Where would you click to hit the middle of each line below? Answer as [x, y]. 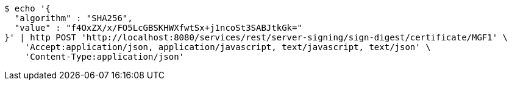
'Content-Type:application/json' [105, 57]
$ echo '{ [27, 8]
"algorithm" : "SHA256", [73, 18]
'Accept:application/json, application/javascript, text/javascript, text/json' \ [228, 47]
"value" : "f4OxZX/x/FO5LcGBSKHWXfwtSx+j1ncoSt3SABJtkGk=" [158, 28]
